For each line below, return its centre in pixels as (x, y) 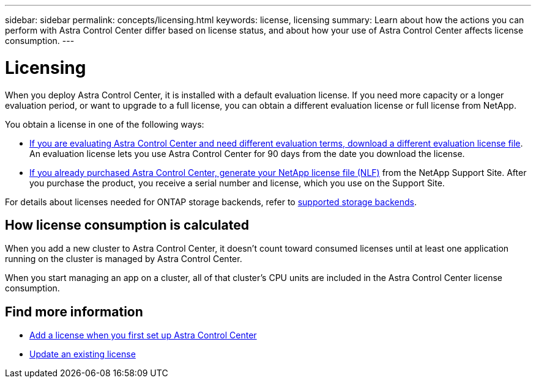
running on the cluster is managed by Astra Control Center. (124, 259)
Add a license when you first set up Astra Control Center (143, 335)
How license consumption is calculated (127, 225)
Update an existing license (83, 354)
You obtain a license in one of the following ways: (105, 124)
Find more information (74, 312)
